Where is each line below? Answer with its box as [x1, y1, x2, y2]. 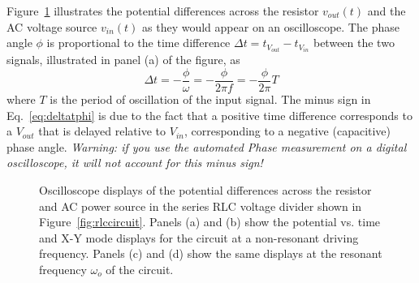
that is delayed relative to [38, 122, 166, 139]
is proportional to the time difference [46, 34, 231, 51]
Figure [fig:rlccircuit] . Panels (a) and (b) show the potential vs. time [39, 213, 381, 230]
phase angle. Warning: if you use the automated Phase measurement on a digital [6, 138, 407, 155]
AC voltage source [6, 18, 97, 35]
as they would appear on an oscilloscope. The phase [142, 18, 400, 35]
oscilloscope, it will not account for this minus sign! [6, 154, 263, 171]
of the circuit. [106, 260, 174, 277]
